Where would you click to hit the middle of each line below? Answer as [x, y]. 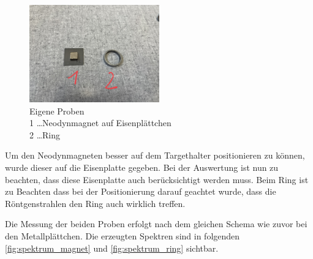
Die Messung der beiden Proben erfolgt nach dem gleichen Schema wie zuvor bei [156, 224]
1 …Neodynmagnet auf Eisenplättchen [100, 123]
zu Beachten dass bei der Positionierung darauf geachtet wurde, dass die [141, 191]
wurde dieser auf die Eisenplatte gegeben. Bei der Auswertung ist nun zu [142, 167]
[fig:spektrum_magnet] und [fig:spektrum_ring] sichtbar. [112, 248]
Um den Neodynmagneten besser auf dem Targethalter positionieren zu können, [155, 155]
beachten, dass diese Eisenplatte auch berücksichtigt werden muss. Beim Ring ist [157, 179]
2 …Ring [45, 134]
